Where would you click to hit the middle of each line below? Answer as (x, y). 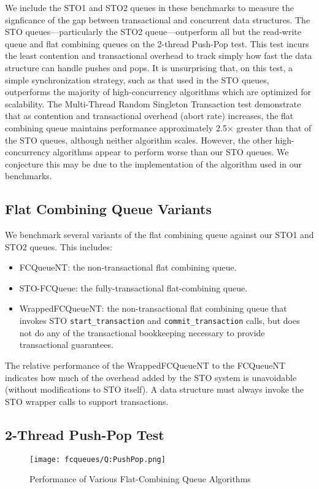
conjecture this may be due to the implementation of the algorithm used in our (154, 164)
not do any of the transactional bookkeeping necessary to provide (142, 332)
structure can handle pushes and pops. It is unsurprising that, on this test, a (149, 67)
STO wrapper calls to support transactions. (87, 401)
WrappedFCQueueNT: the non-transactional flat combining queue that (153, 308)
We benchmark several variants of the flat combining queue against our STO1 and (159, 235)
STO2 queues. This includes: (59, 246)
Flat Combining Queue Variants (109, 209)
